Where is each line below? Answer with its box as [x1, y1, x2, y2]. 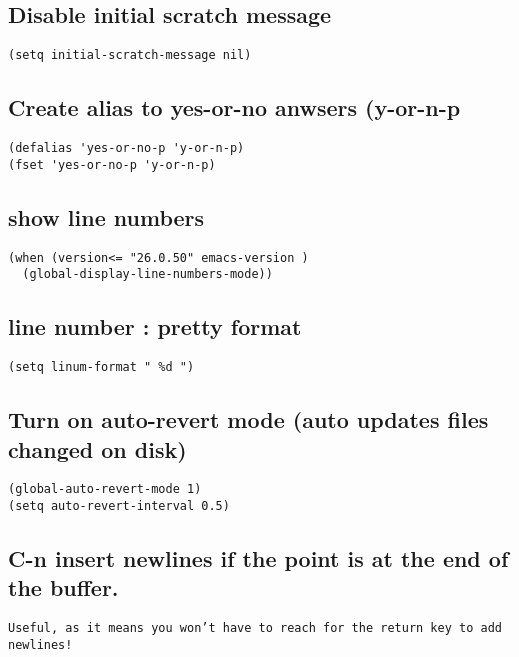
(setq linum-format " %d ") [8, 360, 195, 375]
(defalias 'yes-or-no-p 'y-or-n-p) [8, 141, 245, 156]
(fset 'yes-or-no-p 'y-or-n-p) [8, 157, 216, 172]
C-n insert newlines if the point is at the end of [8, 543, 509, 574]
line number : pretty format [8, 311, 302, 342]
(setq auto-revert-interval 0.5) [8, 499, 230, 513]
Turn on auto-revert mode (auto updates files [8, 404, 489, 435]
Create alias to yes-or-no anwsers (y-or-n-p [8, 92, 461, 123]
